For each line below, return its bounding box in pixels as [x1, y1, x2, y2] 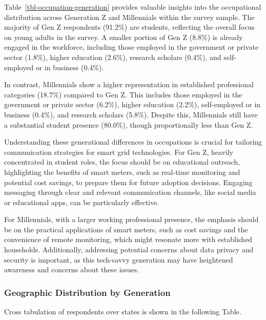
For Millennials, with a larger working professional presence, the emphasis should [4, 214, 259, 225]
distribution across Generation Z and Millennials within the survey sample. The [4, 11, 255, 22]
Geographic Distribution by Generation [4, 286, 171, 298]
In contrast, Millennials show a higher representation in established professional [4, 79, 254, 90]
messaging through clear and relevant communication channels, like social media [4, 187, 256, 197]
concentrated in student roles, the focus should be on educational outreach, [4, 156, 240, 167]
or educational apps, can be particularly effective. [4, 196, 159, 207]
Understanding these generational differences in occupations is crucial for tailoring [4, 136, 262, 147]
